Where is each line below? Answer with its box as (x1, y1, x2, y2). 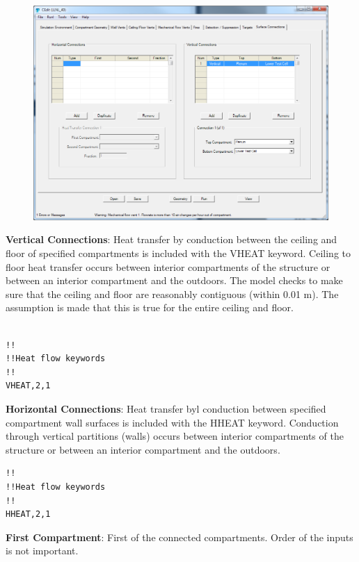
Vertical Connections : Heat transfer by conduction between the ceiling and (6, 232, 337, 247)
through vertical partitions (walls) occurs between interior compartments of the (6, 429, 344, 443)
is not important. (6, 543, 79, 558)
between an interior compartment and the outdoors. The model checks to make (6, 273, 343, 288)
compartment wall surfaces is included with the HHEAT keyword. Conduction (6, 415, 339, 429)
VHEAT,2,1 (6, 381, 51, 391)
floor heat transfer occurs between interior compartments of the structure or (6, 259, 330, 274)
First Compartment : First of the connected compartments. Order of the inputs (6, 529, 353, 544)
